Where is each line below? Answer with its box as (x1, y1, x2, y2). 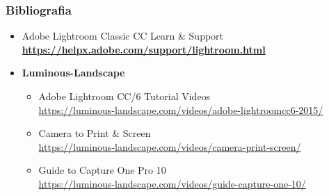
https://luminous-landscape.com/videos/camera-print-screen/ (38, 139, 301, 154)
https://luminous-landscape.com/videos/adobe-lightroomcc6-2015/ (38, 102, 323, 117)
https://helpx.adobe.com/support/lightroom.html (22, 42, 266, 56)
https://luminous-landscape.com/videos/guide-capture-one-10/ (38, 176, 306, 190)
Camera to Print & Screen (38, 126, 151, 140)
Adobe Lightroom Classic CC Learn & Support (22, 28, 224, 43)
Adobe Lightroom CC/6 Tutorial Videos (38, 89, 211, 103)
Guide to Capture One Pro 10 (38, 163, 166, 177)
